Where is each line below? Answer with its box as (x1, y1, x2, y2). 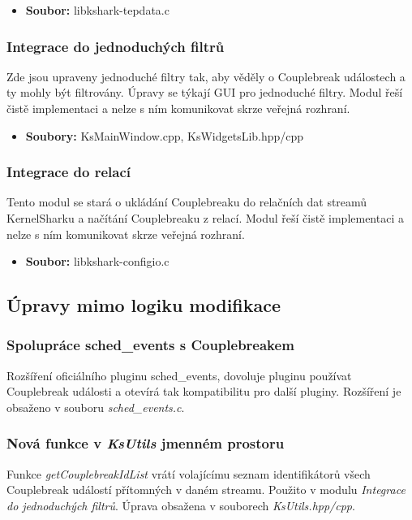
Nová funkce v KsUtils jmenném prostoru (6, 433, 285, 453)
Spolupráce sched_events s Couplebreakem (6, 335, 294, 355)
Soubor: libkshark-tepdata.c (25, 2, 170, 18)
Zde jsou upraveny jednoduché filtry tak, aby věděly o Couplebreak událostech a (6, 67, 406, 84)
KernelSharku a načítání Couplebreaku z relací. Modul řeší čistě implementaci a (6, 210, 404, 226)
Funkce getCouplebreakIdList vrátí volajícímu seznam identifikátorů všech (6, 465, 371, 482)
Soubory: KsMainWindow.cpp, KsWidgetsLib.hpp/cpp (25, 127, 304, 144)
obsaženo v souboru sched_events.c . (6, 398, 185, 415)
